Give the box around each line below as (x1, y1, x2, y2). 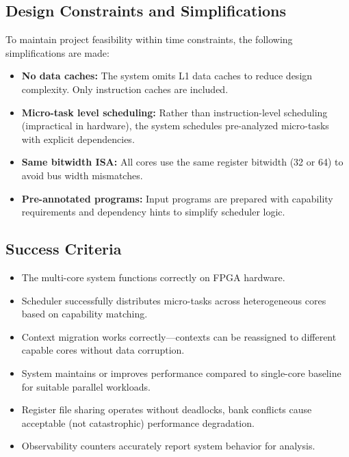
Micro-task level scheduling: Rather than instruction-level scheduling (21, 105, 328, 119)
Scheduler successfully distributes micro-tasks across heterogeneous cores (21, 293, 326, 307)
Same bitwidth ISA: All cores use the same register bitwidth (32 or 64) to (21, 155, 344, 169)
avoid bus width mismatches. (21, 168, 143, 182)
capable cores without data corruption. (21, 343, 185, 357)
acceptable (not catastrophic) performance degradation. (21, 415, 255, 430)
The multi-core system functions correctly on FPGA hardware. (21, 270, 285, 284)
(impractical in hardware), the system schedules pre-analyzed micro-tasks (21, 118, 329, 133)
